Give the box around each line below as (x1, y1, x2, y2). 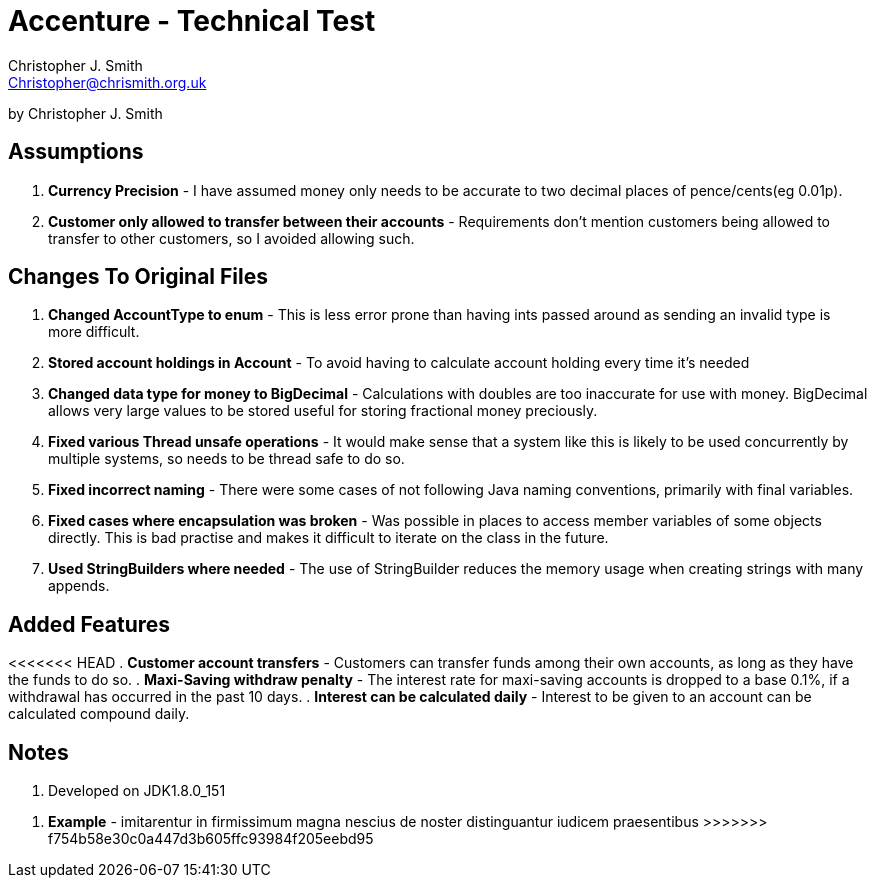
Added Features (8, 611, 171, 637)
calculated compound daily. (8, 705, 190, 723)
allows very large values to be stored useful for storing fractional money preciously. (48, 402, 598, 420)
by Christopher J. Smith (8, 104, 163, 122)
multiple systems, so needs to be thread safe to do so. (48, 450, 405, 468)
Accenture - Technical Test (8, 4, 376, 38)
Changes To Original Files (8, 264, 268, 290)
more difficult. (48, 323, 140, 341)
